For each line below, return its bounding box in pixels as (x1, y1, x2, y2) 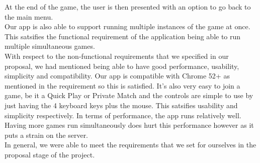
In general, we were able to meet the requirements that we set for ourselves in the (5, 139, 256, 150)
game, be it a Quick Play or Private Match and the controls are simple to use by (5, 90, 253, 101)
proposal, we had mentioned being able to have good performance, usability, (5, 60, 239, 71)
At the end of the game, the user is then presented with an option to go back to (5, 2, 251, 12)
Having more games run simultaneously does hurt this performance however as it (5, 120, 254, 130)
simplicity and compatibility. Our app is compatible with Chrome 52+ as (5, 70, 230, 81)
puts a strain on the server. (5, 129, 89, 140)
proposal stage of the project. (5, 149, 95, 159)
